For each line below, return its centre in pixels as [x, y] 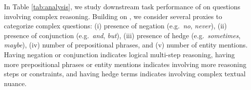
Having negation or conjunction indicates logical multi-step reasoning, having [119, 54]
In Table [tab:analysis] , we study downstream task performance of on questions [122, 6]
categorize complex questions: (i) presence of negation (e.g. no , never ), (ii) [115, 26]
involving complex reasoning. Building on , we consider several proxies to [113, 16]
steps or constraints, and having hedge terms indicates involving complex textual [125, 74]
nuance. [15, 83]
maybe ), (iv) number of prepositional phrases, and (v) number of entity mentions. [126, 45]
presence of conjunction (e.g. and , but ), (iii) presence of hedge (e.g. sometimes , [122, 35]
